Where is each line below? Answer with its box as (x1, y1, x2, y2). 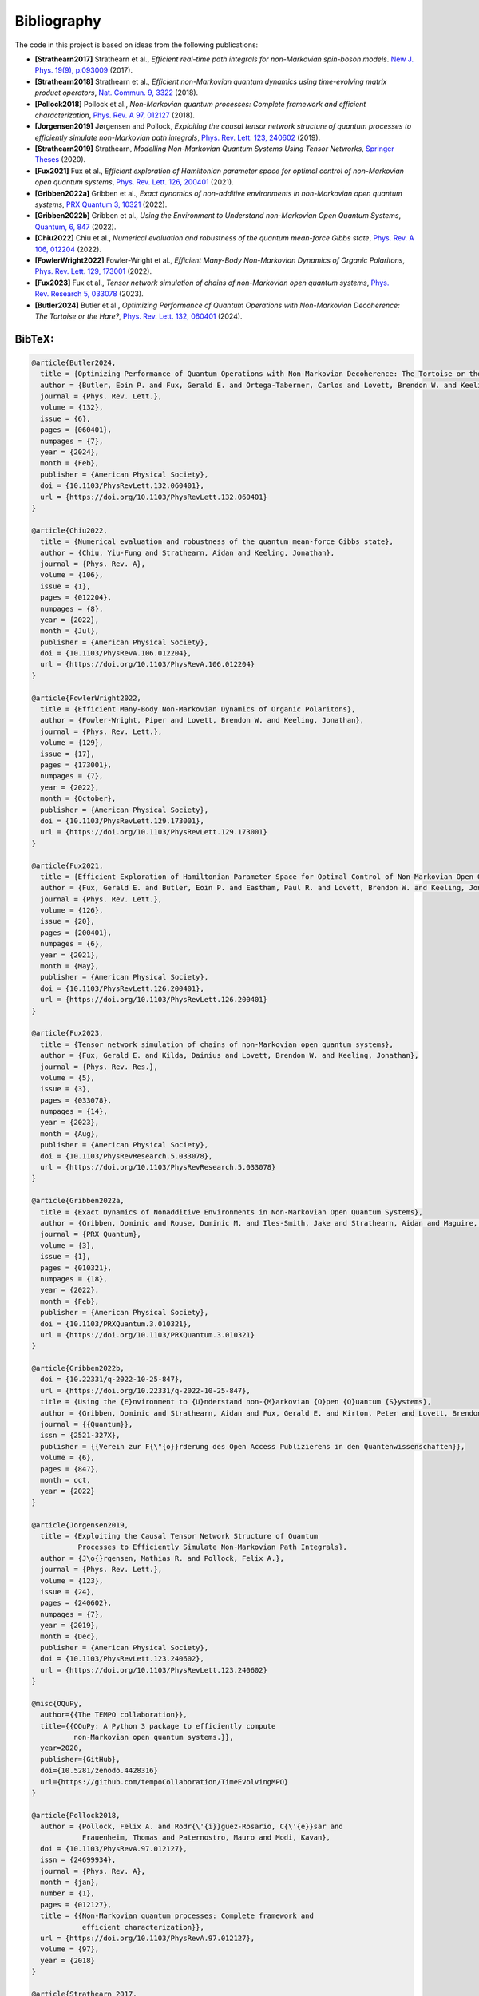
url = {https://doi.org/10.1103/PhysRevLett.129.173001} (40, 827, 267, 837)
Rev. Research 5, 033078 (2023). (34, 289, 144, 299)
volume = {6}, (40, 1453, 96, 1463)
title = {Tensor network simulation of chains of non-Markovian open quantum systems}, (40, 1040, 394, 1049)
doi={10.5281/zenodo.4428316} (40, 1766, 159, 1776)
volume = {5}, (40, 1073, 96, 1082)
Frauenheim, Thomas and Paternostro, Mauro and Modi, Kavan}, (81, 1833, 331, 1842)
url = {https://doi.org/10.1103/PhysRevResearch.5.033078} (40, 1162, 276, 1172)
